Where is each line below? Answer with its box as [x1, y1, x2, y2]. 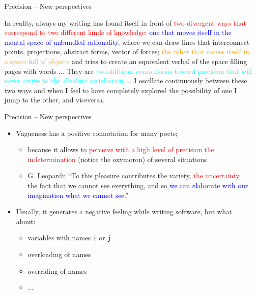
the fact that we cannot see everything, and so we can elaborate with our [28, 180, 248, 190]
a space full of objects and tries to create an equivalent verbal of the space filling [4, 56, 247, 66]
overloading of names [28, 249, 91, 259]
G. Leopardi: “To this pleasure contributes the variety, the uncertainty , [28, 170, 241, 181]
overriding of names [28, 265, 87, 276]
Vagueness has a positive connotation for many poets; [16, 128, 178, 138]
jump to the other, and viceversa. [4, 95, 105, 105]
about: [16, 216, 36, 226]
